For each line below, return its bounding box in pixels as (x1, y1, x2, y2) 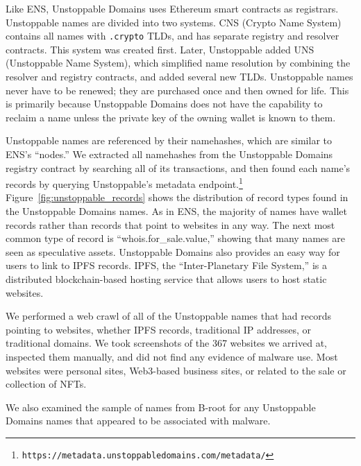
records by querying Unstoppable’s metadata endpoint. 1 (6, 175, 243, 191)
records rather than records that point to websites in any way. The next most (6, 217, 335, 232)
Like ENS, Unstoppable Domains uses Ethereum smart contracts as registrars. (6, 1, 339, 15)
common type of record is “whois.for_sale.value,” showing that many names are (6, 231, 345, 245)
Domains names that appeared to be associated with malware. (6, 413, 271, 428)
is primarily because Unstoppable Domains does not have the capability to (6, 96, 323, 111)
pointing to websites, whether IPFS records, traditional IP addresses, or (6, 322, 311, 336)
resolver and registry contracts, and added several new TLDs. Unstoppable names (6, 69, 353, 84)
